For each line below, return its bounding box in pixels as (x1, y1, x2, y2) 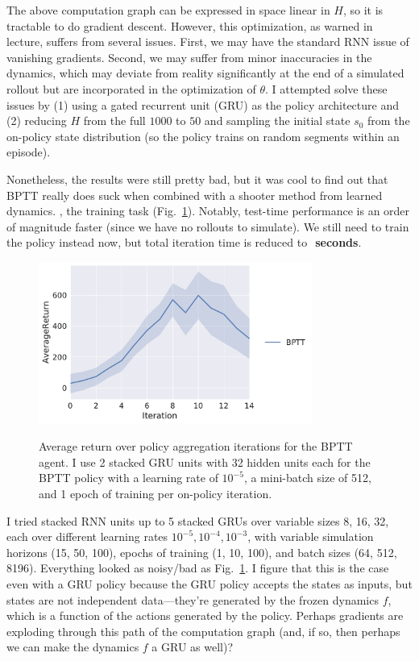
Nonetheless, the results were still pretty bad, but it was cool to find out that (6, 170, 388, 187)
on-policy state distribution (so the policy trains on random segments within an (6, 127, 400, 144)
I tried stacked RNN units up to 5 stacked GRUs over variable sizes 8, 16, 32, (6, 512, 389, 529)
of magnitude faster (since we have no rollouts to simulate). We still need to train (6, 218, 409, 235)
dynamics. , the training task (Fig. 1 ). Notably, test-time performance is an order (6, 202, 410, 219)
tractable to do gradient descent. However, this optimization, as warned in (6, 17, 373, 34)
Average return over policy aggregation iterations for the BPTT (39, 438, 353, 455)
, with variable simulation (247, 528, 374, 545)
